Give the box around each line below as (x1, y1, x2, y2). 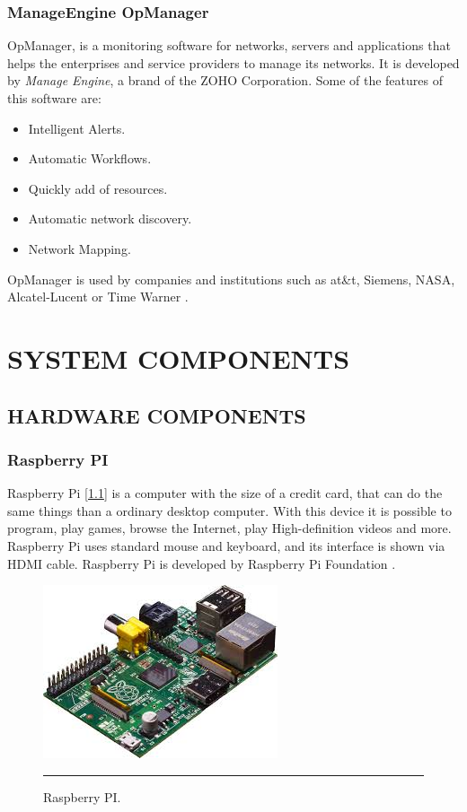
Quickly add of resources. (28, 179, 168, 197)
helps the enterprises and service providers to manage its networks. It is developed (7, 53, 460, 72)
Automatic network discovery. (28, 209, 192, 228)
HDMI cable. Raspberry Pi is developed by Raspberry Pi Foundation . (7, 554, 396, 572)
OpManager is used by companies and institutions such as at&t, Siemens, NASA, (7, 269, 455, 288)
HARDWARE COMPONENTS (7, 401, 306, 429)
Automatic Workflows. (28, 149, 152, 168)
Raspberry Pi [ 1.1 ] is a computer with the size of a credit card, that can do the (7, 484, 443, 502)
